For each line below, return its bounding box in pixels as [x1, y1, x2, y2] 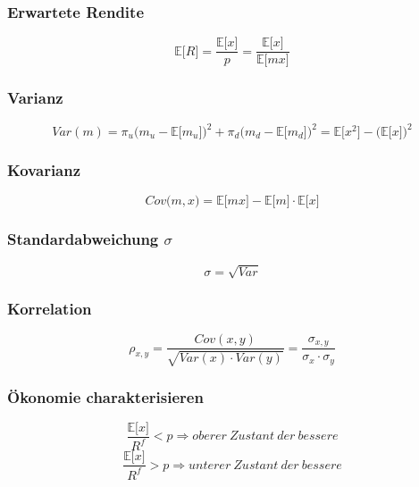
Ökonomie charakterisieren [7, 385, 204, 407]
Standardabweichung [7, 228, 159, 250]
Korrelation [7, 297, 92, 319]
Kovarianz [7, 158, 81, 181]
